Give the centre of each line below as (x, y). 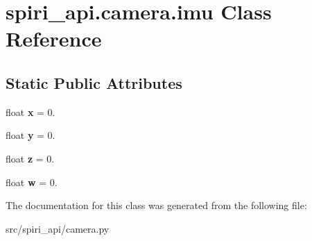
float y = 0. (31, 135)
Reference (54, 39)
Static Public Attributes (94, 82)
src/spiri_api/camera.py (58, 228)
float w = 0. (32, 182)
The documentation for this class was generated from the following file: (156, 205)
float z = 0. (30, 158)
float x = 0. (31, 111)
